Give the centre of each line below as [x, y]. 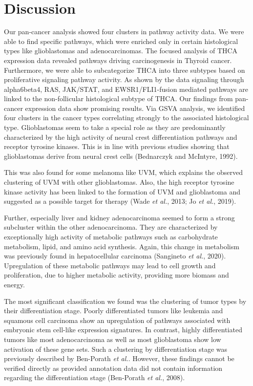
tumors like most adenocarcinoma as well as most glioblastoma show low [113, 339]
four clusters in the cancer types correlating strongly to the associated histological [126, 118]
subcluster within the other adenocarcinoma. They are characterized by [111, 227]
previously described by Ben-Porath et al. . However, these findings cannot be [119, 358]
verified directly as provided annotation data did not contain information [113, 368]
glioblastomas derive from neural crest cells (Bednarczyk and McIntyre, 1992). [121, 156]
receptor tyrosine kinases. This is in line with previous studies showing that [117, 146]
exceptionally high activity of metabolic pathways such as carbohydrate [111, 236]
